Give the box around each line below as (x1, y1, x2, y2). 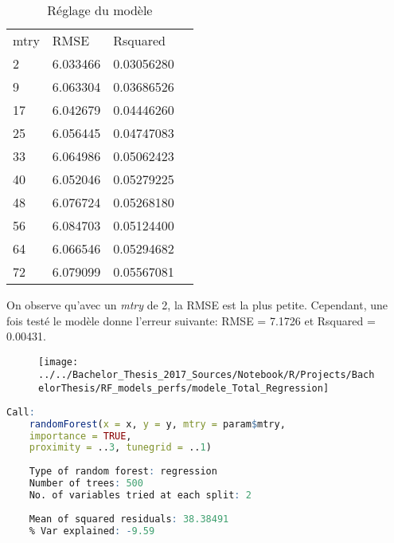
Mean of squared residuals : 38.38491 (29, 513, 229, 525)
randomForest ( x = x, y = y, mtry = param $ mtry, (29, 418, 286, 430)
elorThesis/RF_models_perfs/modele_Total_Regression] (38, 383, 330, 395)
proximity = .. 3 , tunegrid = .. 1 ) (29, 442, 212, 454)
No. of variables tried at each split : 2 (29, 489, 252, 501)
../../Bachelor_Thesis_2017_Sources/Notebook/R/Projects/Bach (38, 369, 375, 381)
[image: (38, 356, 79, 368)
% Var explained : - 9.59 (29, 525, 155, 537)
